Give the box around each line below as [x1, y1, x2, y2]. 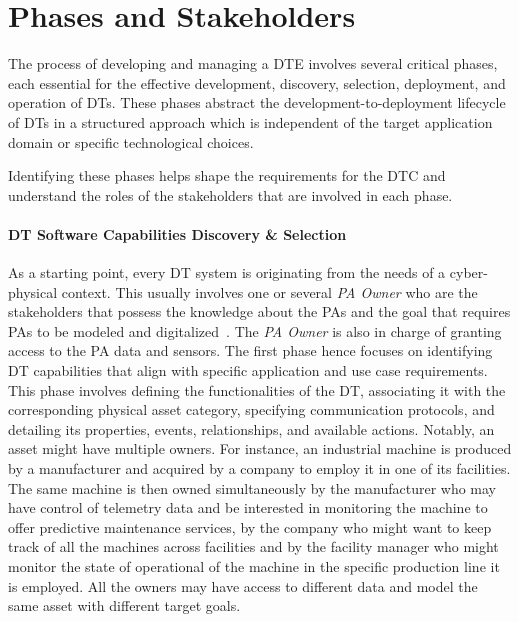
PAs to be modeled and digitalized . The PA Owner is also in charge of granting [8, 320, 502, 341]
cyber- [449, 262, 488, 283]
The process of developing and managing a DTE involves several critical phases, [8, 53, 498, 74]
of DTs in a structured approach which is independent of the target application [8, 111, 493, 132]
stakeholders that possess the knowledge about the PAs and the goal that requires [8, 301, 511, 322]
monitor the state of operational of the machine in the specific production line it [8, 555, 500, 576]
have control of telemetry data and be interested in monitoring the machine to [8, 497, 488, 518]
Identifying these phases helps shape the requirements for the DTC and [8, 165, 446, 186]
